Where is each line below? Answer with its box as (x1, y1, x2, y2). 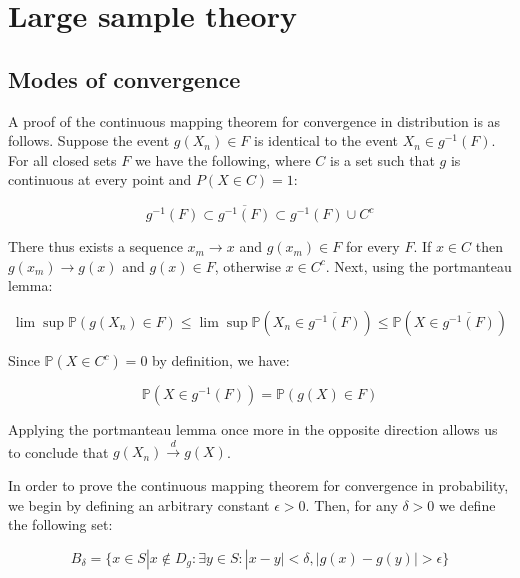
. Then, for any (305, 494, 398, 515)
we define (439, 494, 496, 515)
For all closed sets (8, 149, 117, 170)
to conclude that (8, 441, 109, 462)
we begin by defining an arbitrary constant (8, 494, 270, 515)
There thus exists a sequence (8, 236, 183, 257)
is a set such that (330, 149, 435, 170)
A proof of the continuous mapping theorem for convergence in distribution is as (8, 110, 501, 131)
